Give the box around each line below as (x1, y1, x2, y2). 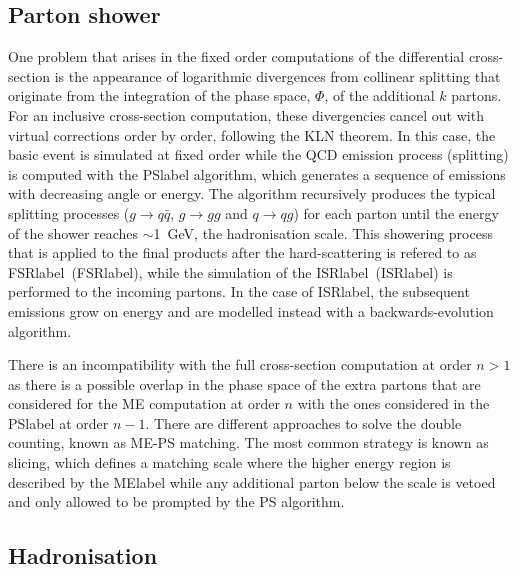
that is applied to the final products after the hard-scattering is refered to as (8, 242, 477, 263)
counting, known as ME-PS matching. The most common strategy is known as (8, 432, 489, 453)
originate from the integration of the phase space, (8, 85, 311, 106)
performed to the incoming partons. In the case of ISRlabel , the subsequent (8, 281, 470, 302)
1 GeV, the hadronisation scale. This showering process (153, 222, 493, 243)
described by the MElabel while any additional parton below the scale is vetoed (8, 471, 496, 492)
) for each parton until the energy (293, 202, 499, 223)
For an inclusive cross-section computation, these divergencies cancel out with (8, 104, 484, 125)
